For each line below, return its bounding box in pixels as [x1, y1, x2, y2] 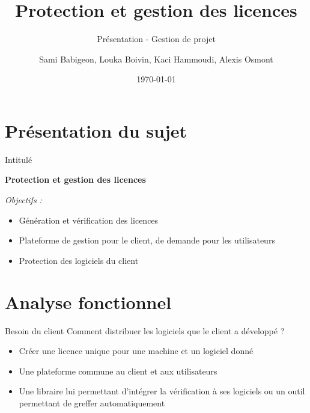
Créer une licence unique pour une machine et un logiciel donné [19, 344, 254, 357]
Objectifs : [5, 194, 42, 206]
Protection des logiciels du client [19, 254, 139, 266]
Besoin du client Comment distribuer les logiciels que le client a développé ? [5, 324, 285, 337]
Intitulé [5, 153, 32, 165]
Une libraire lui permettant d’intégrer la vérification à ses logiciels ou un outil [19, 385, 305, 397]
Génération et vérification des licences [19, 213, 159, 226]
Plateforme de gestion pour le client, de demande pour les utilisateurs [19, 234, 275, 246]
